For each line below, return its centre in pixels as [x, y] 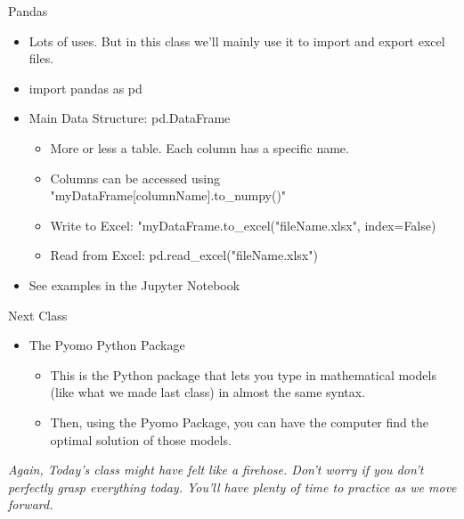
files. [41, 58]
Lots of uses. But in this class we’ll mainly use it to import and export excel [237, 41]
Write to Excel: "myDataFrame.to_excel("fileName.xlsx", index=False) [243, 225]
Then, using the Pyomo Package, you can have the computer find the [239, 422]
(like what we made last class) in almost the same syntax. [208, 392]
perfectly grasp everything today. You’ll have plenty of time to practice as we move [232, 487]
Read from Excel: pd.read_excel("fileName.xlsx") [184, 255]
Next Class [38, 315]
